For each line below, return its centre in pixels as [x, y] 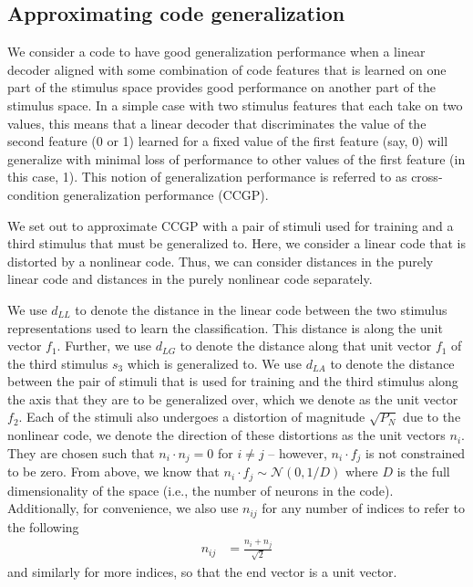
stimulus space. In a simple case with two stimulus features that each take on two [235, 105]
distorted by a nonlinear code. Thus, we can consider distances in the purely [221, 261]
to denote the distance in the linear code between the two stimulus [261, 309]
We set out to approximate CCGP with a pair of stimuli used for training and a [231, 225]
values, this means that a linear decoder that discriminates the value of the [217, 123]
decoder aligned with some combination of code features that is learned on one [227, 69]
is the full [423, 472]
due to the [432, 417]
